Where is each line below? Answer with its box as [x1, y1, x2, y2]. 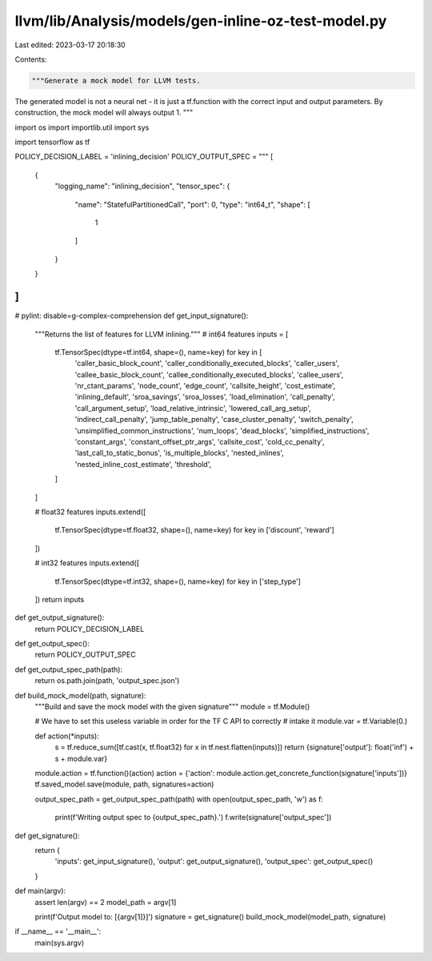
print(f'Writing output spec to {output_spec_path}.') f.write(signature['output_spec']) [54, 813, 332, 822]
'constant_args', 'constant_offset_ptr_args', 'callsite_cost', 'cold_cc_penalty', [74, 437, 325, 447]
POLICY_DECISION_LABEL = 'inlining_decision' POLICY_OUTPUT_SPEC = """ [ [14, 152, 274, 162]
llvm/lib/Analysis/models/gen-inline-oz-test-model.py [14, 12, 387, 30]
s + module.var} [54, 754, 108, 763]
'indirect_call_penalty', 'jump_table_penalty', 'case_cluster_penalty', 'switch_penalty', [74, 415, 354, 424]
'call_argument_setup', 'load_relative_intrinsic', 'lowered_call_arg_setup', [74, 403, 311, 412]
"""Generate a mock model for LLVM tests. [31, 76, 201, 85]
